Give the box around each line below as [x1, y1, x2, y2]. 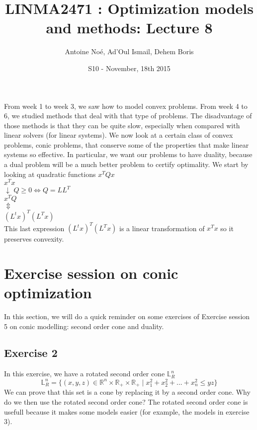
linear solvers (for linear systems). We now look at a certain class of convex [4, 130, 233, 140]
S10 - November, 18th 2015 [88, 63, 171, 73]
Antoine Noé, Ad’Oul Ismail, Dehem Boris [65, 46, 194, 57]
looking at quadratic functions [4, 169, 96, 179]
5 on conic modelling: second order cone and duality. [4, 321, 164, 331]
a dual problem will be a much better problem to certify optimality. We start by [4, 159, 249, 170]
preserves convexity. [4, 234, 64, 244]
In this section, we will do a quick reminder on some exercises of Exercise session [4, 311, 250, 321]
